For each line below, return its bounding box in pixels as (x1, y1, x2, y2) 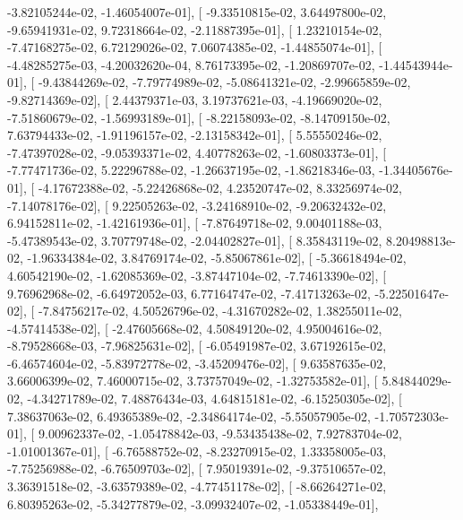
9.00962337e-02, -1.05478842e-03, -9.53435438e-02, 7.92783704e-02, (38, 424, 402, 443)
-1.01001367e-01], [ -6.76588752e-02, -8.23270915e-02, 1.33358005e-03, (7, 441, 387, 460)
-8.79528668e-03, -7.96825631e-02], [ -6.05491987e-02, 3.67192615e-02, (7, 336, 387, 355)
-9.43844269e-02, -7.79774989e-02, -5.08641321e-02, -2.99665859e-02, (38, 73, 411, 91)
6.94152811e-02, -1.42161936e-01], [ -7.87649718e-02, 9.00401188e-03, (7, 213, 382, 232)
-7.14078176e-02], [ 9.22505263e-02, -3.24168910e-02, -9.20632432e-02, (7, 195, 387, 214)
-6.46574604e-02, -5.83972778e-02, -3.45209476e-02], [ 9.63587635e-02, (7, 353, 387, 372)
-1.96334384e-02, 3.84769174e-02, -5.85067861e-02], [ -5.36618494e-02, (27, 248, 407, 267)
